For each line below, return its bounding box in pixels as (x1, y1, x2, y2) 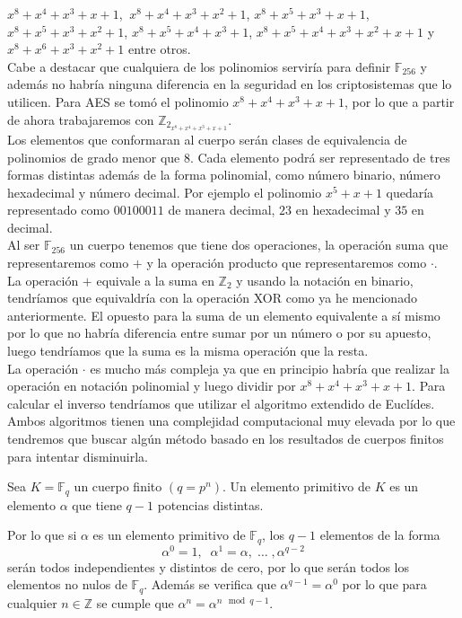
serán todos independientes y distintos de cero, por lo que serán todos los (7, 557, 409, 576)
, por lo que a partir (344, 92, 455, 110)
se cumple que (96, 593, 174, 612)
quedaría (386, 182, 434, 201)
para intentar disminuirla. (7, 446, 148, 465)
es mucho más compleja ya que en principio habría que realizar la (90, 358, 449, 377)
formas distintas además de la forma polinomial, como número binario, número (7, 165, 440, 184)
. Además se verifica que (144, 575, 276, 594)
